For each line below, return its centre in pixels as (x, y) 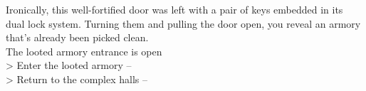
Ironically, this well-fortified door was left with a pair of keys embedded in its (174, 9)
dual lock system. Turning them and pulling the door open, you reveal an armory (183, 23)
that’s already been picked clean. (77, 37)
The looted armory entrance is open (84, 51)
